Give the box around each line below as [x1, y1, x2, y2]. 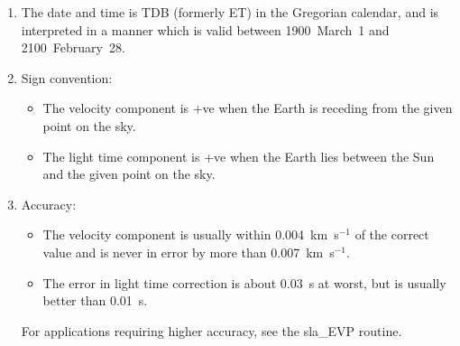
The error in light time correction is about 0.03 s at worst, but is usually [42, 273, 446, 292]
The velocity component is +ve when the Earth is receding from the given [42, 98, 453, 117]
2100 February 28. [21, 38, 125, 57]
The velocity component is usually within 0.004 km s [42, 225, 339, 244]
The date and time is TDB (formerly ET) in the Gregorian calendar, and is [21, 3, 439, 21]
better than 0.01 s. [42, 291, 148, 310]
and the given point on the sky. [42, 164, 216, 183]
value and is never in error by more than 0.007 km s [42, 242, 335, 261]
